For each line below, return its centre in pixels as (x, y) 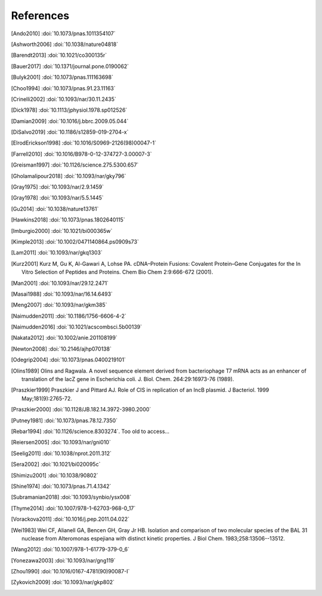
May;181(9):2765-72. (47, 398)
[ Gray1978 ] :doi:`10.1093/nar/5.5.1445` (57, 198)
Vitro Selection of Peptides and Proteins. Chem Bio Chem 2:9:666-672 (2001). (117, 272)
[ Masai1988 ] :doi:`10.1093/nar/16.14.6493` (62, 294)
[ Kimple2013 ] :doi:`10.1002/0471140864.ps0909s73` (75, 241)
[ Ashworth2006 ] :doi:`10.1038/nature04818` (65, 44)
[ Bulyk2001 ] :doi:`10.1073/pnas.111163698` (62, 77)
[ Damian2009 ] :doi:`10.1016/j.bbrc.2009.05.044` (70, 121)
